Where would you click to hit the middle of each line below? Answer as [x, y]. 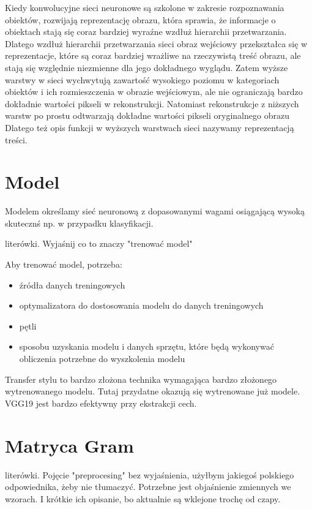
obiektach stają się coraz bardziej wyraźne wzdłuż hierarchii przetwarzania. [146, 32]
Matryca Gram [69, 445]
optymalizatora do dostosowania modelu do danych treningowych [141, 305]
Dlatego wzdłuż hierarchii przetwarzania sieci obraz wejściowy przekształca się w [156, 43]
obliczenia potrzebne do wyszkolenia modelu [102, 358]
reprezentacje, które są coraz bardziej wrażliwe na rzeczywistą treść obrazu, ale [153, 55]
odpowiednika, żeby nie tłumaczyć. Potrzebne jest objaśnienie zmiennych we [148, 487]
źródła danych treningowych [72, 285]
